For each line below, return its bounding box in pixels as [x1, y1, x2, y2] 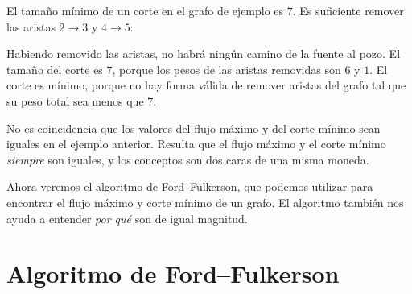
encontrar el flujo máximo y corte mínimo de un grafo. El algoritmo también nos [6, 193, 404, 210]
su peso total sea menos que [6, 92, 144, 109]
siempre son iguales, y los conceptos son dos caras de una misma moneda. [6, 151, 369, 168]
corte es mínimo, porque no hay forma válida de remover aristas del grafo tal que [6, 77, 406, 93]
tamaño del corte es [6, 60, 103, 77]
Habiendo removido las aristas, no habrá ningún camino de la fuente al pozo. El [6, 45, 401, 62]
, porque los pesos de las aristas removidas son [112, 60, 341, 77]
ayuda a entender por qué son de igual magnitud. [6, 209, 248, 226]
